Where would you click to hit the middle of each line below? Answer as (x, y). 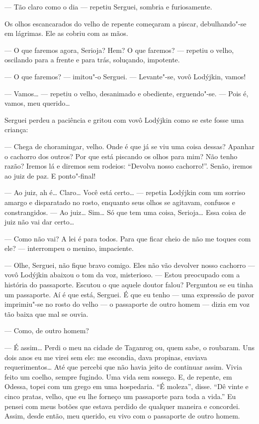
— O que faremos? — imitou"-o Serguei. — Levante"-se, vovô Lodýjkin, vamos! (125, 76)
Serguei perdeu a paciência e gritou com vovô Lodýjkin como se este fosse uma (124, 119)
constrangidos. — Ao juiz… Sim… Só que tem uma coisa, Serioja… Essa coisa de (125, 212)
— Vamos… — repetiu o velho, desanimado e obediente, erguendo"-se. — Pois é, (127, 93)
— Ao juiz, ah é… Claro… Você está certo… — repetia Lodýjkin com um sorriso (125, 192)
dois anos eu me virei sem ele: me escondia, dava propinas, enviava (106, 357)
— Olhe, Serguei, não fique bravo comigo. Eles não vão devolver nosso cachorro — (130, 265)
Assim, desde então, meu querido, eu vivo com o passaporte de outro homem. (122, 416)
